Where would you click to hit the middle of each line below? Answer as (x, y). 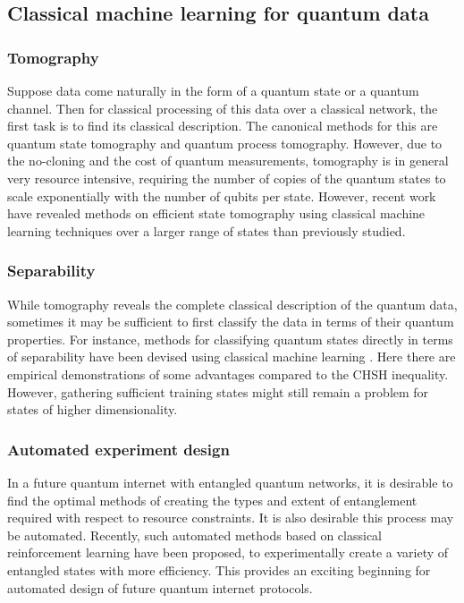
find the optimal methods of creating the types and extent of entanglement (212, 500)
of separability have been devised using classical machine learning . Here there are (232, 357)
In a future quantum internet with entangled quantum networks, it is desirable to (230, 482)
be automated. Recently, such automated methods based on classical (194, 535)
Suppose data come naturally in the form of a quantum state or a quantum (213, 90)
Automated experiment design (118, 449)
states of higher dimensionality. (93, 409)
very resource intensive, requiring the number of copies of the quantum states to (227, 178)
